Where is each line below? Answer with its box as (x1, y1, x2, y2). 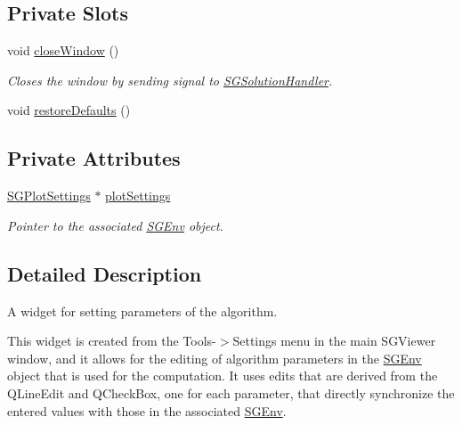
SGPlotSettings (7, 186, 91, 205)
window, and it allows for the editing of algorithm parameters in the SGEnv (7, 348, 422, 367)
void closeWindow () (7, 41, 119, 60)
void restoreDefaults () (7, 101, 131, 119)
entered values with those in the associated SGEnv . (7, 401, 287, 420)
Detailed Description (7, 259, 202, 287)
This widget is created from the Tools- (7, 331, 216, 350)
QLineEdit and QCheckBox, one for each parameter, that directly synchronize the (7, 383, 455, 402)
